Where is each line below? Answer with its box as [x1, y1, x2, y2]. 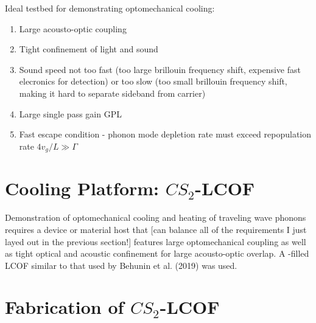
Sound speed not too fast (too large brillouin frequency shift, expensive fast [19, 63, 301, 75]
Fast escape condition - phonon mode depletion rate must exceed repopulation [19, 128, 312, 141]
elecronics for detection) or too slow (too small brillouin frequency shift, [19, 75, 287, 88]
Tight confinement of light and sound [19, 43, 158, 55]
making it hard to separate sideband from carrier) [19, 86, 206, 99]
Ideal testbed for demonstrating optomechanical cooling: [5, 2, 215, 14]
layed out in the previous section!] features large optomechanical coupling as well [5, 235, 306, 248]
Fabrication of [5, 294, 124, 319]
